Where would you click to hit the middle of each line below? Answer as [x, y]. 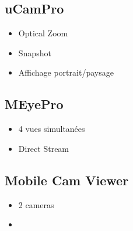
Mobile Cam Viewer [67, 180]
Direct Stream [44, 148]
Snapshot [35, 52]
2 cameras [36, 204]
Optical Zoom [43, 33]
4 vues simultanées [52, 129]
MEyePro [34, 104]
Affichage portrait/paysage [66, 72]
